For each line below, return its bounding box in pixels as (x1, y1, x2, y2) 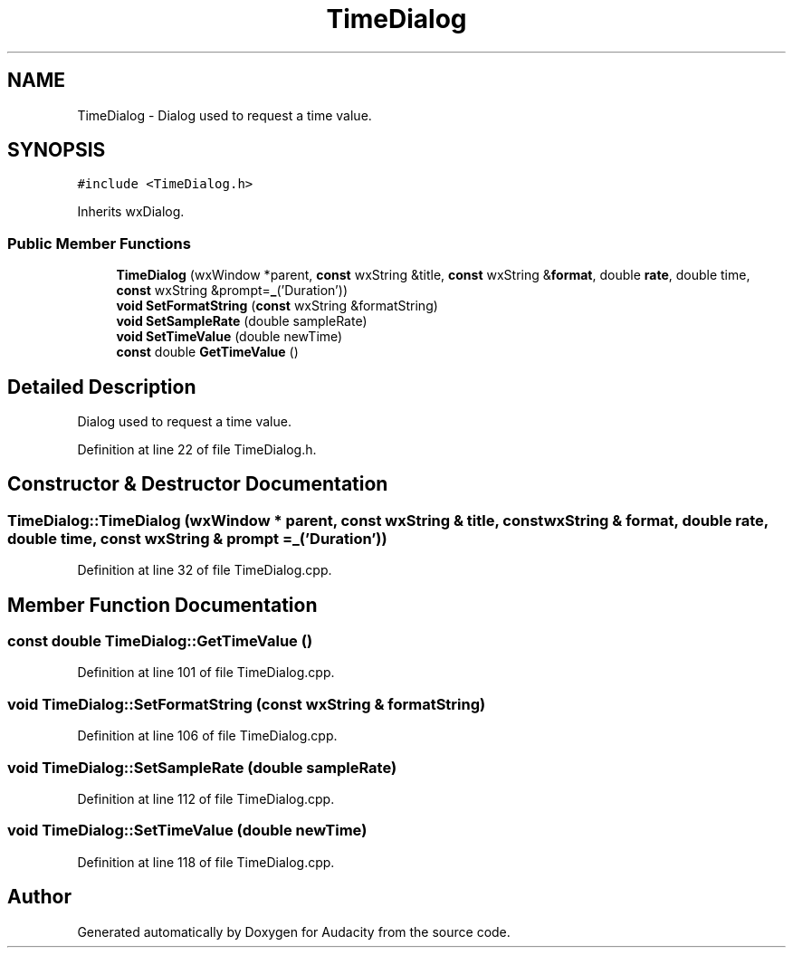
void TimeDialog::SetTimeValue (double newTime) (7, 821, 368, 840)
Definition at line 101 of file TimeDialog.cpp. (77, 664, 335, 681)
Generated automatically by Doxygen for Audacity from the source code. (77, 923, 511, 940)
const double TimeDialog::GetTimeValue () (7, 632, 313, 651)
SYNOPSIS (7, 138, 106, 162)
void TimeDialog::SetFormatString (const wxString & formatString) (7, 694, 486, 713)
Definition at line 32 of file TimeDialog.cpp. (77, 562, 332, 578)
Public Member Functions (7, 234, 191, 253)
